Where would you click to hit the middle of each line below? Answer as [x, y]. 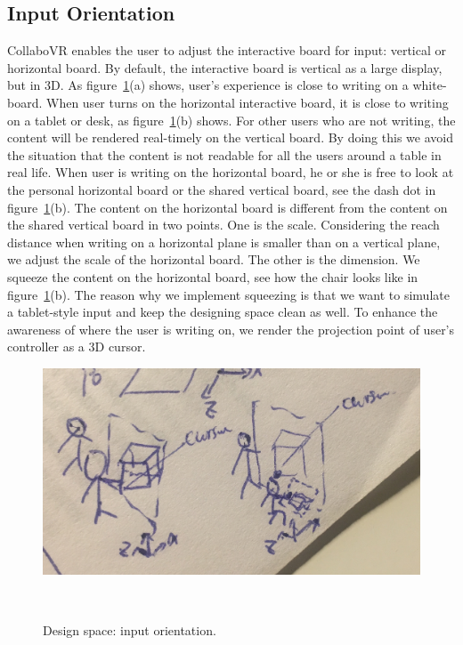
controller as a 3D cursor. [77, 347]
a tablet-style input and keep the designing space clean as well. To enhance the [223, 312]
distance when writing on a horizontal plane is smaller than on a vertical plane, [224, 242]
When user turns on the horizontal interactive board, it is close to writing [248, 102]
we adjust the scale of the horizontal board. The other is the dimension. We [214, 259]
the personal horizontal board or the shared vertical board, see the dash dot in [222, 189]
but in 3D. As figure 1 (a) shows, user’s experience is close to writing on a [208, 85]
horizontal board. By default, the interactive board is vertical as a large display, [225, 67]
